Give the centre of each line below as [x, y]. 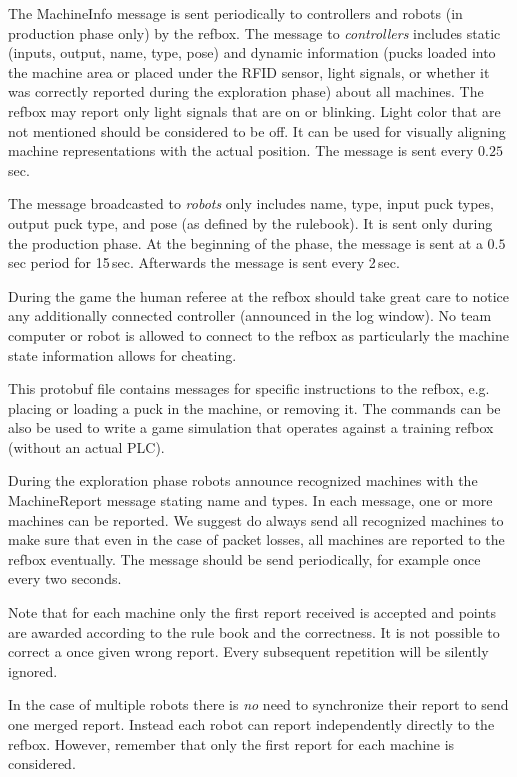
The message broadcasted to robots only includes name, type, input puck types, [251, 203]
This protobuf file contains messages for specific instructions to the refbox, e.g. [249, 388]
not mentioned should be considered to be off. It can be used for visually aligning [257, 130]
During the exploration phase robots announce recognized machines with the [243, 480]
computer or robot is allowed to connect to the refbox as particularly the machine [258, 334]
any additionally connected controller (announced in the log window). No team [250, 315]
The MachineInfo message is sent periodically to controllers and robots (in [235, 13]
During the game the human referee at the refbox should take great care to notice [258, 295]
